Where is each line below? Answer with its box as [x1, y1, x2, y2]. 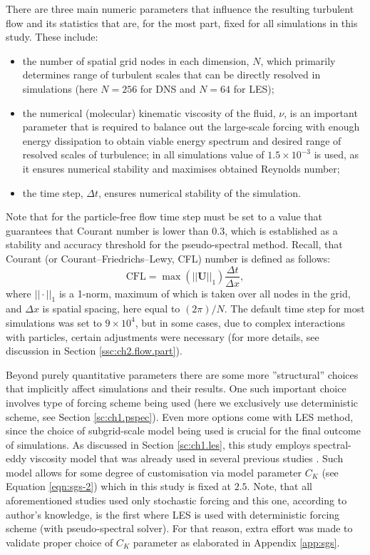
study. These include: [6, 29, 98, 44]
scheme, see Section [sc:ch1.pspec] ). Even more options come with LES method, [6, 409, 354, 424]
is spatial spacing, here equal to [42, 301, 180, 316]
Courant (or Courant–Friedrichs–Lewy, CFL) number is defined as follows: [6, 250, 331, 265]
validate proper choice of [6, 534, 113, 549]
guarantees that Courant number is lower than [6, 223, 209, 238]
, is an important [284, 105, 358, 120]
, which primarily [260, 53, 336, 68]
